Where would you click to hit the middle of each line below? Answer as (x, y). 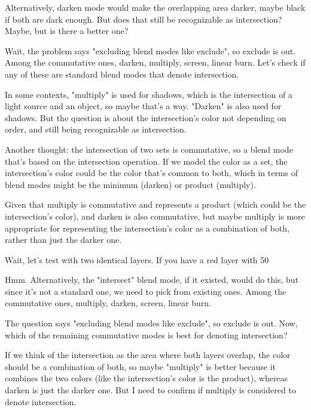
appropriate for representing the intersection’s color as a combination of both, (147, 228)
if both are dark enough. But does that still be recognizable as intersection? (144, 19)
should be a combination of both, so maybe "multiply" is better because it (140, 366)
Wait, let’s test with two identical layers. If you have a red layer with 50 (137, 259)
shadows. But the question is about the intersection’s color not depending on (146, 117)
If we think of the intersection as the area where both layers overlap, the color (148, 355)
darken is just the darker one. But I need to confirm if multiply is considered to (150, 390)
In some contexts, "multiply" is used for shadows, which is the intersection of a (149, 94)
